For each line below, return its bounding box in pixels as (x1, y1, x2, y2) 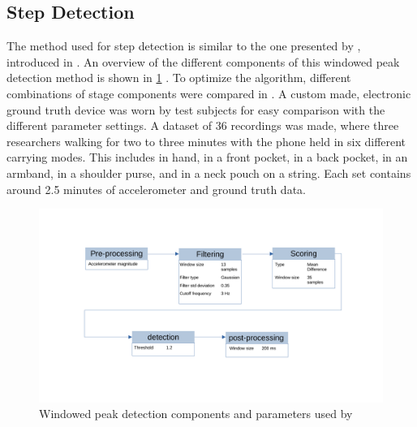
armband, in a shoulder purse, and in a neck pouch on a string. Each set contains (6, 164, 411, 181)
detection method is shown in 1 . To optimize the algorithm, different (6, 69, 351, 86)
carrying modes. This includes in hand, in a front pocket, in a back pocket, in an (6, 149, 408, 166)
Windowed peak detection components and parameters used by (39, 405, 353, 422)
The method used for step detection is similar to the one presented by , (6, 37, 361, 54)
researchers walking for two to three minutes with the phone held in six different (6, 132, 406, 149)
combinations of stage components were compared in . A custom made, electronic (6, 84, 411, 101)
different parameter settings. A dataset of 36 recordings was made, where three (6, 117, 399, 134)
